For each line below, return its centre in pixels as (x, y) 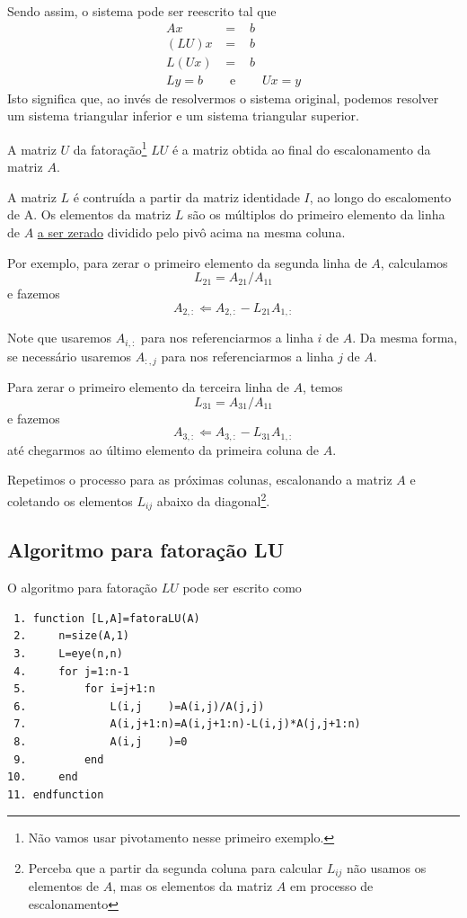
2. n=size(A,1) (72, 636)
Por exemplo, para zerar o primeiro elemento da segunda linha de (187, 262)
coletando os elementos (70, 500)
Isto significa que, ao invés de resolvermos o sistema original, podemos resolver (223, 98)
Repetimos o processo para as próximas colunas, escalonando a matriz (200, 480)
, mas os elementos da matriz (193, 886)
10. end (43, 777)
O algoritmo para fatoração (82, 588)
